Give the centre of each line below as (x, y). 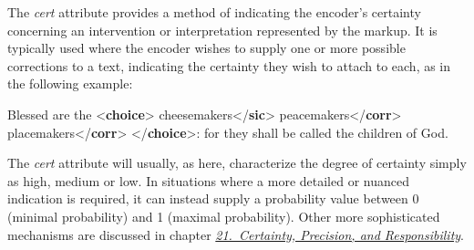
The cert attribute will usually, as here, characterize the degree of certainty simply (237, 163)
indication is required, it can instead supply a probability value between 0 (213, 198)
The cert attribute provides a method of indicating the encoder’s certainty (214, 12)
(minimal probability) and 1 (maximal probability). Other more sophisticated (224, 216)
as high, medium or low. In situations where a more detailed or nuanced (208, 180)
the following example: (70, 83)
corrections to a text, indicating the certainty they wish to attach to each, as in (229, 65)
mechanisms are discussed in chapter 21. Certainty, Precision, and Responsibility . (236, 234)
